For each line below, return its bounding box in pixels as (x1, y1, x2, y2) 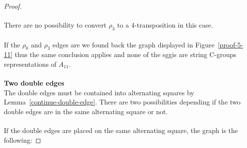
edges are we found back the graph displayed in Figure (52, 39, 215, 49)
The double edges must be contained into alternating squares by (4, 87, 194, 97)
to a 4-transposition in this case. (117, 20, 213, 30)
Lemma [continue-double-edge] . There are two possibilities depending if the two (4, 97, 241, 107)
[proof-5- (217, 39, 243, 49)
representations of (4, 59, 57, 69)
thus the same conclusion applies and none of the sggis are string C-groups (15, 49, 236, 59)
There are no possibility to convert (4, 20, 107, 30)
